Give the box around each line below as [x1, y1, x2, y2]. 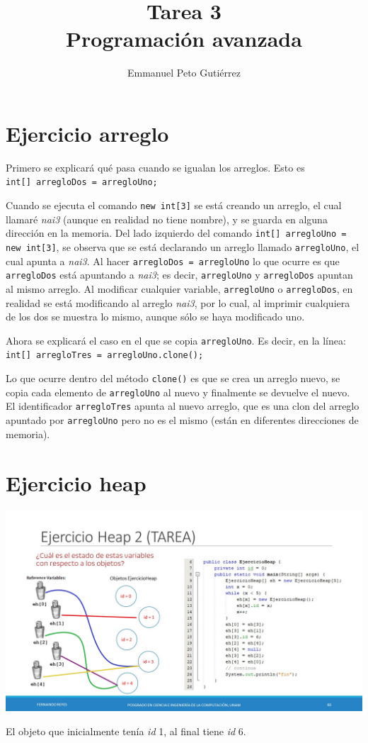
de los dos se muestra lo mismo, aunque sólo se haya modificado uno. [6, 309, 305, 324]
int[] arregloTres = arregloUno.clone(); [6, 350, 204, 361]
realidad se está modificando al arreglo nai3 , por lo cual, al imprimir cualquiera [6, 295, 350, 310]
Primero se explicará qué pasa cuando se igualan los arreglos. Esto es [6, 160, 305, 174]
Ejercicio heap [6, 468, 146, 497]
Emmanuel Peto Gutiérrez [127, 65, 241, 80]
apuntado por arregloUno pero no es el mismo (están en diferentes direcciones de [6, 413, 359, 428]
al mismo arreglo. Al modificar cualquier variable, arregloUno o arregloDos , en [6, 281, 353, 296]
